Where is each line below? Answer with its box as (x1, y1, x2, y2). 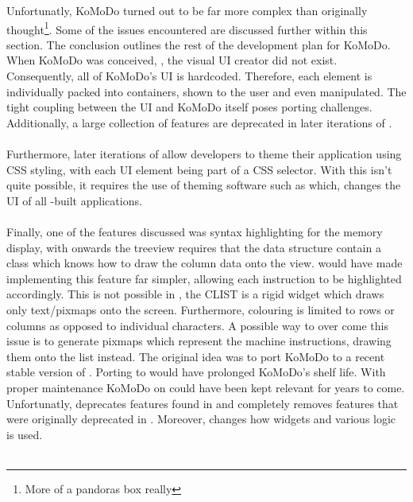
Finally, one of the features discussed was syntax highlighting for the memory (6, 223, 383, 239)
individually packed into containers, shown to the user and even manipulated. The (6, 83, 407, 99)
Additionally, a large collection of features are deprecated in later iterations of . (6, 114, 392, 130)
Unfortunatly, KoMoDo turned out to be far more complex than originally (6, 2, 368, 18)
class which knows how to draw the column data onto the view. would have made (6, 255, 403, 271)
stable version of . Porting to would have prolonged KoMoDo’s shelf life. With (6, 364, 386, 380)
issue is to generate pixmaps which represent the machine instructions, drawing (6, 333, 392, 349)
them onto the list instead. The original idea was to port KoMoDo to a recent (6, 348, 385, 364)
